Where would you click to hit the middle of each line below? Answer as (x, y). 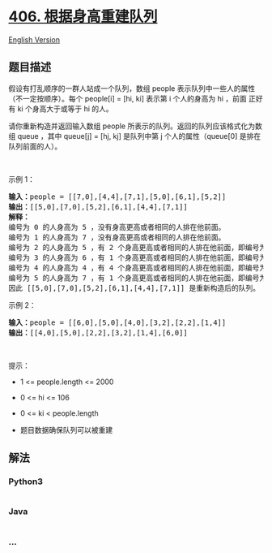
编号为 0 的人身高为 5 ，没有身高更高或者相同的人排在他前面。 (117, 227)
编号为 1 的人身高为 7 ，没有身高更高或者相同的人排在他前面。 (117, 237)
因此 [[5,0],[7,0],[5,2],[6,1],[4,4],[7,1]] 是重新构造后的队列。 (134, 288)
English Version (34, 39)
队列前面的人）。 (35, 146)
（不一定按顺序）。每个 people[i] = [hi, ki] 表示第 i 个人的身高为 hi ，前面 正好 (136, 98)
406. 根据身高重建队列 (83, 17)
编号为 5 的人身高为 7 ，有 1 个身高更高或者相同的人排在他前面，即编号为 (138, 278)
